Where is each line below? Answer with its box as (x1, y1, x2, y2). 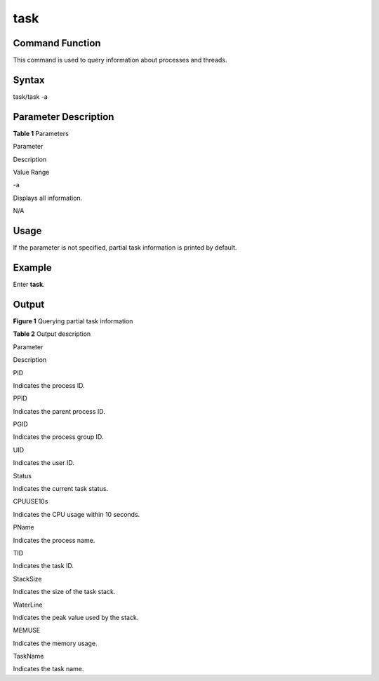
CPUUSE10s (13, 497, 48, 506)
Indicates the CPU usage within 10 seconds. (13, 510, 140, 518)
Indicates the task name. (13, 665, 84, 673)
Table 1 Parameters (13, 129, 69, 137)
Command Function (13, 37, 101, 49)
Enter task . (13, 281, 45, 289)
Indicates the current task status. (13, 485, 109, 493)
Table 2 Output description (13, 330, 91, 338)
